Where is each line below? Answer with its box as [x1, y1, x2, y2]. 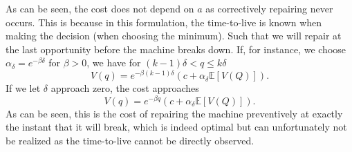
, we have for [86, 55, 141, 70]
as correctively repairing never [205, 1, 333, 15]
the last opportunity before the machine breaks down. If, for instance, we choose [6, 41, 346, 56]
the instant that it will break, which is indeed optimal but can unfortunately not [6, 120, 347, 134]
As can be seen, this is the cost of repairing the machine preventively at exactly [6, 106, 343, 120]
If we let [6, 81, 41, 95]
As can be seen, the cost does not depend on [6, 1, 194, 15]
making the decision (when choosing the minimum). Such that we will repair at [6, 28, 342, 43]
